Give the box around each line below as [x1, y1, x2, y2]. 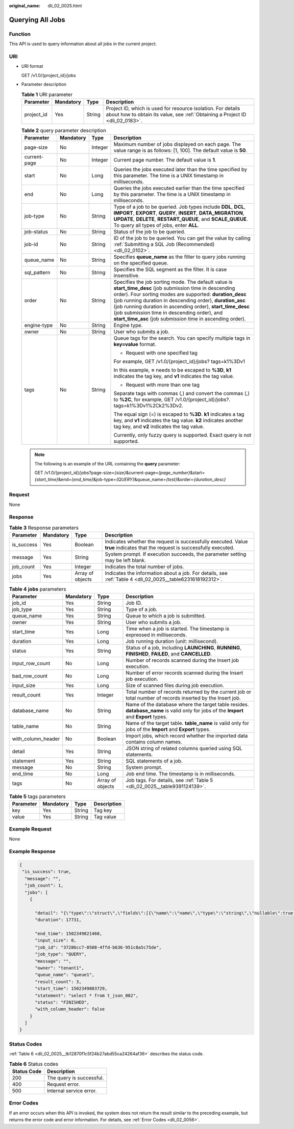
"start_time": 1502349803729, [35, 986, 108, 992]
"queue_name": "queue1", [35, 972, 95, 978]
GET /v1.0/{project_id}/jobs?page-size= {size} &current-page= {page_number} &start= [34, 470, 205, 476]
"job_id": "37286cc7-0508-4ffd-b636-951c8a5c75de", [35, 944, 162, 950]
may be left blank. [104, 557, 147, 564]
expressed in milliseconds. [125, 631, 187, 638]
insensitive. [113, 272, 140, 279]
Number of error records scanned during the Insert [125, 670, 244, 676]
